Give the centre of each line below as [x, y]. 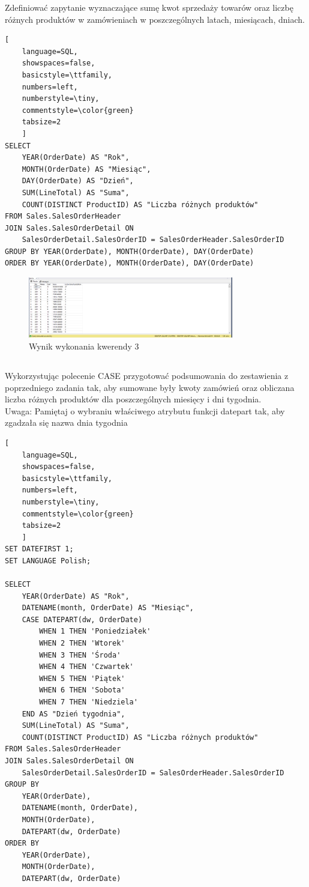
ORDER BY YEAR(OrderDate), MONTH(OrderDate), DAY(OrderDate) [130, 263]
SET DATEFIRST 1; [39, 549]
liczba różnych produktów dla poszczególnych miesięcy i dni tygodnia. [133, 399]
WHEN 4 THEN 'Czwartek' [86, 667]
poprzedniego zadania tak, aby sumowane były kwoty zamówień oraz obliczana [150, 387]
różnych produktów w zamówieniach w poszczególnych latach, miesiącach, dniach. [155, 19]
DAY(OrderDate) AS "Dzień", [78, 181]
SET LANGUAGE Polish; [48, 561]
